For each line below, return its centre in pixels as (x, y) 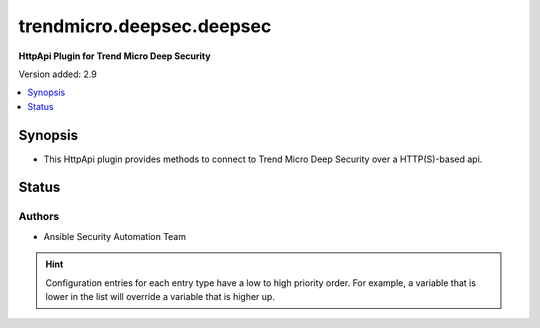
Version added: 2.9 (57, 74)
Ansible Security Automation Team (115, 236)
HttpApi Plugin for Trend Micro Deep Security (114, 56)
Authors (39, 217)
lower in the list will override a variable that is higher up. (160, 296)
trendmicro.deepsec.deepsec (145, 26)
